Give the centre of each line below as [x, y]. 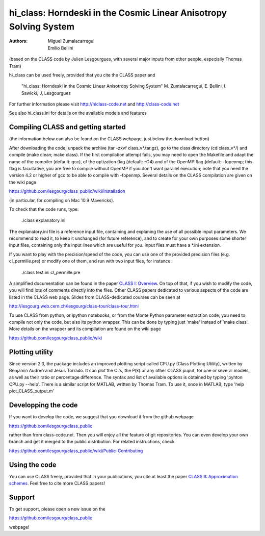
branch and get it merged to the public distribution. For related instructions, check [92, 442]
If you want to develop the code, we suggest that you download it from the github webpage [101, 417]
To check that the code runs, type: [44, 209]
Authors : [18, 41]
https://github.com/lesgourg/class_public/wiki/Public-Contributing [76, 451]
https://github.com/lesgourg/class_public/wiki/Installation [67, 191]
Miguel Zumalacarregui [71, 41]
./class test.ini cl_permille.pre [51, 272]
